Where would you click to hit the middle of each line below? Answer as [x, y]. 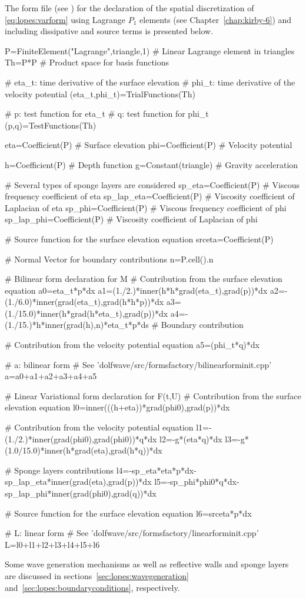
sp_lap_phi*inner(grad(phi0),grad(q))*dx [81, 493]
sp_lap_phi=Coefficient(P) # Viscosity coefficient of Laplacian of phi [131, 219]
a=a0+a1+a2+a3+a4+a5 [51, 376]
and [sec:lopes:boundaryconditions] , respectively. [92, 587]
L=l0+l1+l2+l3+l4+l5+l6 [52, 544]
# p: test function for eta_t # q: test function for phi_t [107, 114]
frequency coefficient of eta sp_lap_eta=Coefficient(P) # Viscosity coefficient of [150, 196]
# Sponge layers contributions [59, 470]
